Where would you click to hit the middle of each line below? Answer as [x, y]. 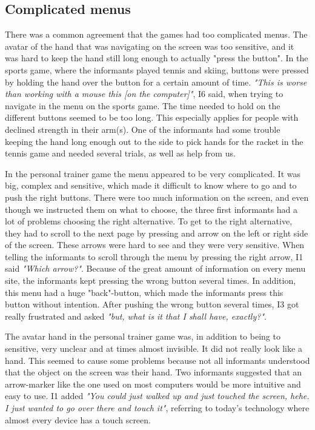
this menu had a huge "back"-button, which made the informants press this [144, 292]
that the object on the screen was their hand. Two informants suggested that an [154, 372]
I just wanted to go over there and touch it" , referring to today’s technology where [157, 408]
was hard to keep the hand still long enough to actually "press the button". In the [157, 58]
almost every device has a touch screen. [78, 419]
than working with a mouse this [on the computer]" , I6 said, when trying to [144, 94]
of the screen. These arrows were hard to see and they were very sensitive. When [155, 245]
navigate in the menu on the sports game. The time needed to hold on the [143, 105]
